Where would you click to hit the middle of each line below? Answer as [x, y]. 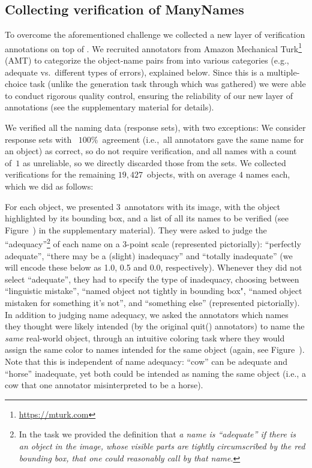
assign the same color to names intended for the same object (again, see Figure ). [155, 349]
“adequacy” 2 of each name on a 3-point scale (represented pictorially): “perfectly [153, 243]
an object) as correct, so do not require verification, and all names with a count [151, 151]
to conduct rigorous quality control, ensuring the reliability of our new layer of [149, 95]
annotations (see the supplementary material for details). [109, 107]
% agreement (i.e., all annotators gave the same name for [197, 139]
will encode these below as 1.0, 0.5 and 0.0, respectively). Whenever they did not [154, 267]
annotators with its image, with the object [202, 206]
